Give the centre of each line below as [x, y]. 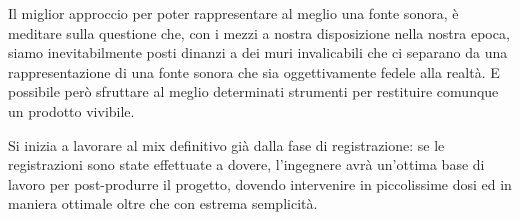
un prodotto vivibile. [71, 110]
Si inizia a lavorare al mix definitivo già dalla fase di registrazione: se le [226, 144]
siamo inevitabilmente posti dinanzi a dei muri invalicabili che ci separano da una [258, 52]
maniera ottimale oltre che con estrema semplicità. [163, 203]
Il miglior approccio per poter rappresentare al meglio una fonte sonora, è [233, 13]
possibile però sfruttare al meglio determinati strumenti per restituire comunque [253, 91]
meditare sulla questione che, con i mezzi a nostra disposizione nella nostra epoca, [259, 32]
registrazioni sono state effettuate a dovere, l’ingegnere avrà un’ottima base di [246, 164]
